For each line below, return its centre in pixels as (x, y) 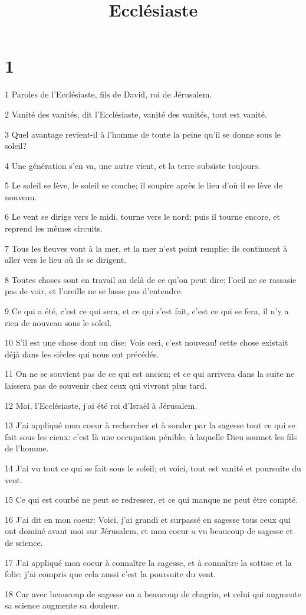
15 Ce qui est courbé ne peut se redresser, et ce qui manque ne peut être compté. (152, 500)
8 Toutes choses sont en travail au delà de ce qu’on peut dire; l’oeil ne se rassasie (151, 279)
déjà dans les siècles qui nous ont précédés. (82, 354)
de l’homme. (27, 448)
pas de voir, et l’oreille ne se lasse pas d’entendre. (94, 291)
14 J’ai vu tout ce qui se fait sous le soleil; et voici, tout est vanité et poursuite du (153, 468)
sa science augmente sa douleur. (62, 605)
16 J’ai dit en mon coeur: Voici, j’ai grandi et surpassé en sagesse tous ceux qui (148, 519)
